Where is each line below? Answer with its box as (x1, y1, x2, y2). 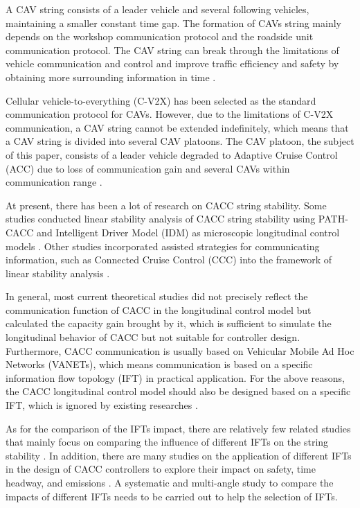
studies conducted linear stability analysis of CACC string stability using (6, 211, 316, 226)
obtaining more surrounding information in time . (6, 69, 216, 84)
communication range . (6, 175, 102, 189)
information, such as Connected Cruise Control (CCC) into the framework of (6, 252, 332, 267)
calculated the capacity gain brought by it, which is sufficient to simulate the (6, 316, 332, 331)
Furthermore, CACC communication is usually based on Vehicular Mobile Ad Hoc (6, 343, 354, 358)
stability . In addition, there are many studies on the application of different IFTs (6, 448, 352, 462)
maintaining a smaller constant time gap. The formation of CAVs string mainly (6, 15, 341, 30)
